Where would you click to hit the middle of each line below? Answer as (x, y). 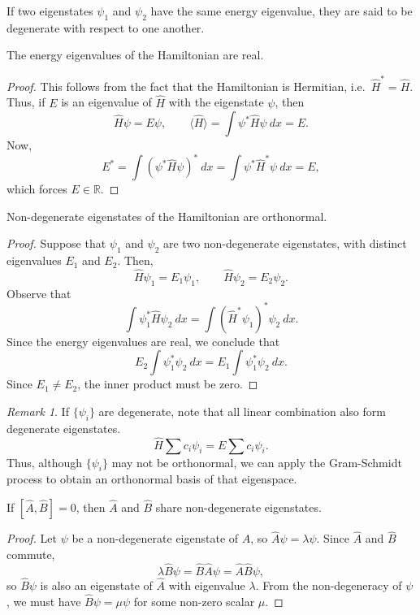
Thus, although (45, 462)
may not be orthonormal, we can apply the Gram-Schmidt (257, 462)
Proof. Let (32, 538)
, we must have (44, 601)
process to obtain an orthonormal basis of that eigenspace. (152, 479)
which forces (37, 189)
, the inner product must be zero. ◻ (168, 384)
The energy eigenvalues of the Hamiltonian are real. (135, 55)
